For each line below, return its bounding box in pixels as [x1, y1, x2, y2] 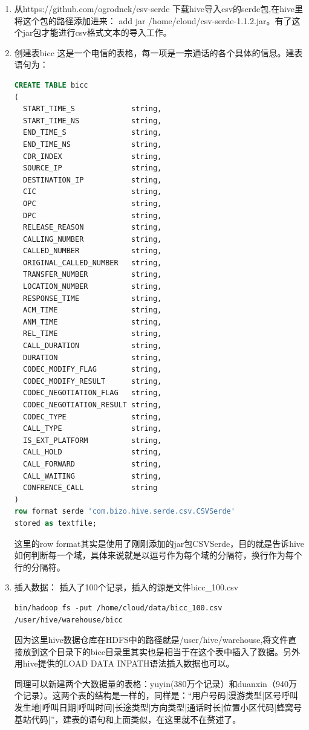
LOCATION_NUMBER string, [23, 282, 162, 291]
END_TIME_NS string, [23, 140, 162, 149]
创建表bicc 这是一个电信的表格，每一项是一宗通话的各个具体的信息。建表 [14, 46, 303, 59]
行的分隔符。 [14, 560, 65, 573]
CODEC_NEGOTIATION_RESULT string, [23, 401, 162, 409]
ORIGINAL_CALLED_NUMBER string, [23, 258, 162, 267]
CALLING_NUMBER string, [23, 234, 162, 244]
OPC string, [23, 199, 162, 208]
